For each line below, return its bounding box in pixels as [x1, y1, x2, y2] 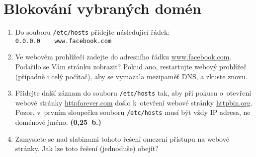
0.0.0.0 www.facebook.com [15, 37, 112, 45]
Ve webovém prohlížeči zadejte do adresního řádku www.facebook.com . [15, 52, 232, 62]
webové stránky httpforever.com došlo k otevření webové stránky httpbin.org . [15, 97, 253, 107]
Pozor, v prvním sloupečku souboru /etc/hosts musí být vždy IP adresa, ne [15, 107, 251, 117]
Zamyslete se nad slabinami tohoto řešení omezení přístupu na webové [15, 133, 229, 144]
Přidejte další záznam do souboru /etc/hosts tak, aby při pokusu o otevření [15, 88, 252, 98]
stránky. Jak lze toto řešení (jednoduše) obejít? [15, 143, 159, 154]
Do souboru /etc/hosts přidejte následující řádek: [15, 27, 170, 37]
